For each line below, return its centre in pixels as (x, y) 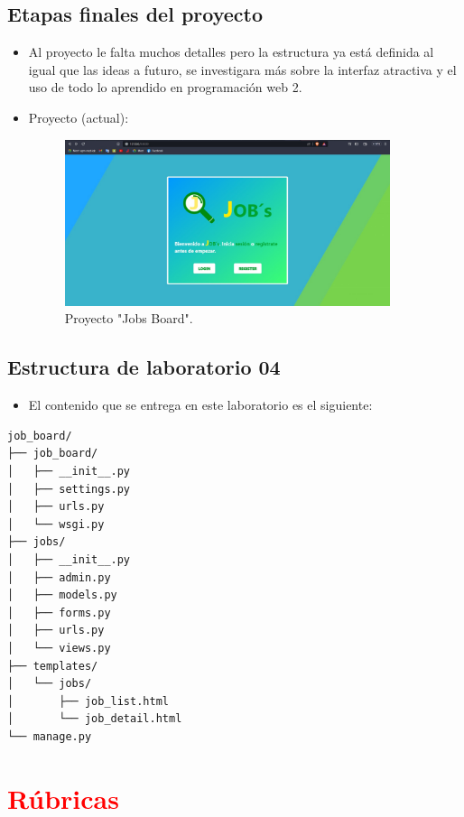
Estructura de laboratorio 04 (144, 367)
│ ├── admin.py (59, 577)
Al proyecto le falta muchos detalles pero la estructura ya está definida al (231, 52)
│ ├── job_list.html (88, 701)
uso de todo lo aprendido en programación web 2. (165, 87)
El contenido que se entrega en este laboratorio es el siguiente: (200, 405)
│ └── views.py (59, 648)
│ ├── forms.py (59, 613)
